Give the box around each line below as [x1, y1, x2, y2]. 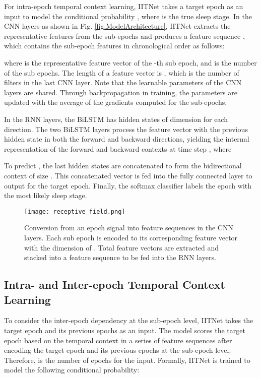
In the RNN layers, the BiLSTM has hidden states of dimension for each [4, 113, 228, 124]
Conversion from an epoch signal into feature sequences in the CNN [24, 222, 233, 233]
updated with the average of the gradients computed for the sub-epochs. [4, 97, 227, 107]
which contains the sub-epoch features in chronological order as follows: [4, 40, 225, 51]
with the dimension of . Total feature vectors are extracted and [24, 242, 219, 253]
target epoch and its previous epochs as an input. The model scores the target [4, 325, 245, 335]
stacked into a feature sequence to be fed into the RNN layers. [24, 252, 216, 263]
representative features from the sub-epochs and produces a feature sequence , [4, 30, 245, 41]
